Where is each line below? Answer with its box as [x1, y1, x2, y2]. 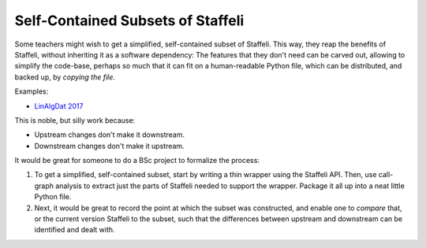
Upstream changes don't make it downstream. [34, 130, 185, 139]
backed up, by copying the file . [14, 72, 116, 82]
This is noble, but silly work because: [14, 115, 136, 125]
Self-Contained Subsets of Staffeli [14, 12, 245, 29]
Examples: [14, 87, 49, 96]
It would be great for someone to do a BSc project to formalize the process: [14, 156, 260, 165]
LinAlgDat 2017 [34, 101, 84, 110]
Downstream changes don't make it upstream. [34, 141, 185, 150]
